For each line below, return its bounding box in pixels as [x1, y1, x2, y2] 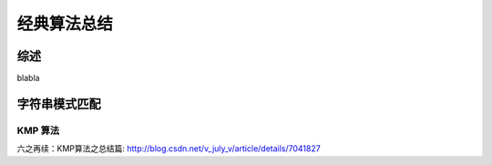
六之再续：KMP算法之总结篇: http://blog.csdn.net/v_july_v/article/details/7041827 [16, 143, 321, 154]
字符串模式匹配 [16, 96, 101, 111]
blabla [16, 73, 40, 84]
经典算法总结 [16, 14, 114, 34]
